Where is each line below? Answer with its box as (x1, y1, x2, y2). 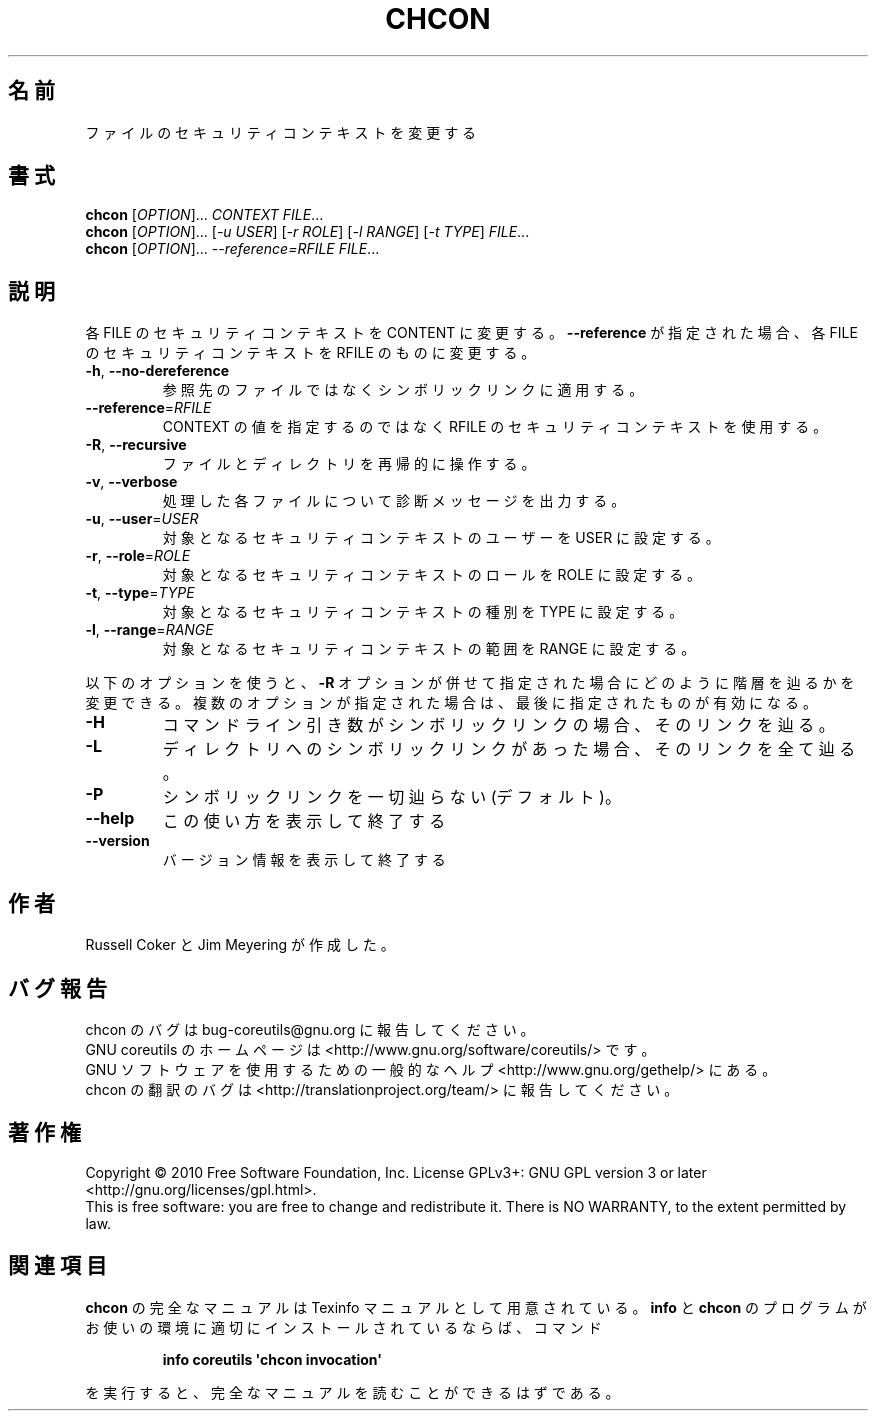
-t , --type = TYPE (85, 584, 195, 602)
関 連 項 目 (8, 1253, 107, 1279)
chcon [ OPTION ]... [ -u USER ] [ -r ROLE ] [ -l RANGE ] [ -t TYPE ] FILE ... (85, 223, 530, 241)
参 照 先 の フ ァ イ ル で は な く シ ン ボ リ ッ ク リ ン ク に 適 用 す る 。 (162, 381, 644, 399)
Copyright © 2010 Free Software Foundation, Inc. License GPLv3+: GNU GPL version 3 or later (85, 1163, 707, 1181)
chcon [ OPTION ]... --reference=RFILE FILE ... (85, 240, 380, 258)
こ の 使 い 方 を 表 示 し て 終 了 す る (162, 811, 446, 832)
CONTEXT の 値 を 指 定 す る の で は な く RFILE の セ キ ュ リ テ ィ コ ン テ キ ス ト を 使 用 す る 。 (162, 418, 828, 436)
